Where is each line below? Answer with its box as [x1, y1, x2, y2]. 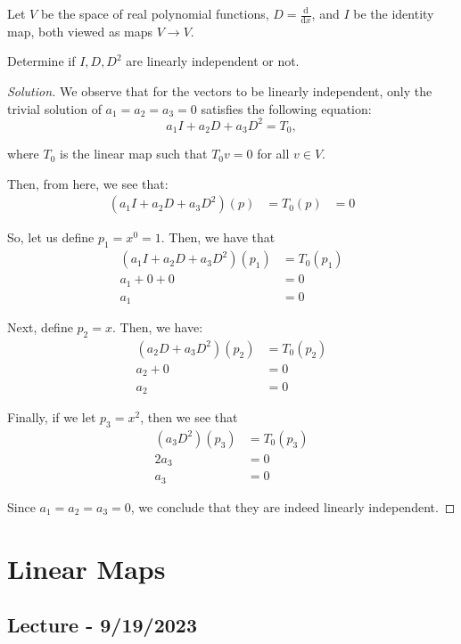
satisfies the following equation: [201, 99, 372, 118]
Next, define [7, 318, 73, 337]
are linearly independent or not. [126, 52, 300, 70]
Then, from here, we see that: [7, 174, 169, 192]
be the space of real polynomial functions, [40, 4, 269, 22]
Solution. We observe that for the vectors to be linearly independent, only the [7, 82, 432, 101]
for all [257, 144, 290, 163]
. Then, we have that [161, 228, 276, 247]
